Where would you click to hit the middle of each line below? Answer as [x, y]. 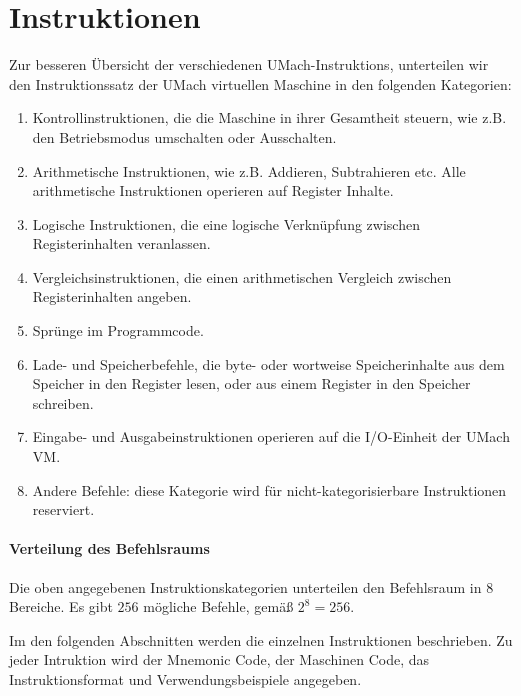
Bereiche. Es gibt [61, 606]
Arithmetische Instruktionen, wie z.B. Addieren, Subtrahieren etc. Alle [249, 170]
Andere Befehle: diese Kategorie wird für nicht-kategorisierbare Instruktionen [269, 489]
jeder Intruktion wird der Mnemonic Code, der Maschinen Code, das [219, 659]
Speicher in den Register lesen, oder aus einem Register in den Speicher [251, 383]
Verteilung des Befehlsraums [109, 548]
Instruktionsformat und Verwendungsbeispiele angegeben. [185, 678]
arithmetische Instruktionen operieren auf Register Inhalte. [213, 190]
